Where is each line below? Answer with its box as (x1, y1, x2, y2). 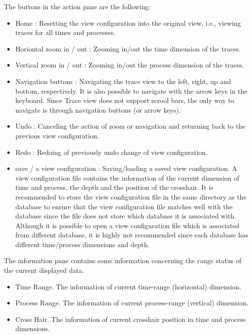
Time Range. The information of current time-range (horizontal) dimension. (15, 281, 241, 291)
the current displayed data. (4, 265, 84, 275)
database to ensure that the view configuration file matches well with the (15, 201, 233, 211)
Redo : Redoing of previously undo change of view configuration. (15, 147, 208, 157)
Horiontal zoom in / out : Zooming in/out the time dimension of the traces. (15, 43, 241, 53)
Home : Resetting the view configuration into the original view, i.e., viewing (15, 17, 241, 28)
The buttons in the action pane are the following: (4, 1, 151, 11)
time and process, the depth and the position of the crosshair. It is (15, 182, 214, 192)
